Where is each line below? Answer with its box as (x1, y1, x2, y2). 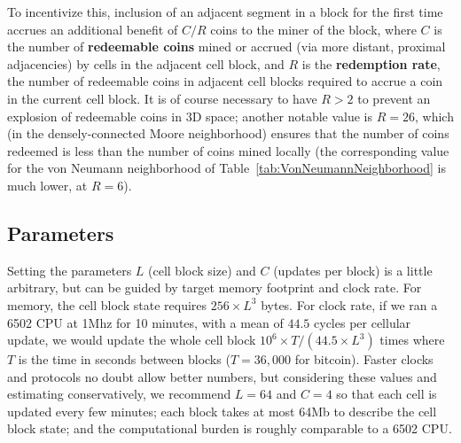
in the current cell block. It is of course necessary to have (7, 89, 317, 107)
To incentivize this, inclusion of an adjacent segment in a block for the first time (7, 3, 443, 20)
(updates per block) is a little (273, 260, 433, 279)
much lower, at (7, 175, 88, 194)
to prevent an (357, 89, 431, 107)
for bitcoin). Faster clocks (294, 350, 434, 369)
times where (379, 330, 445, 349)
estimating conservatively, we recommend (7, 385, 231, 403)
